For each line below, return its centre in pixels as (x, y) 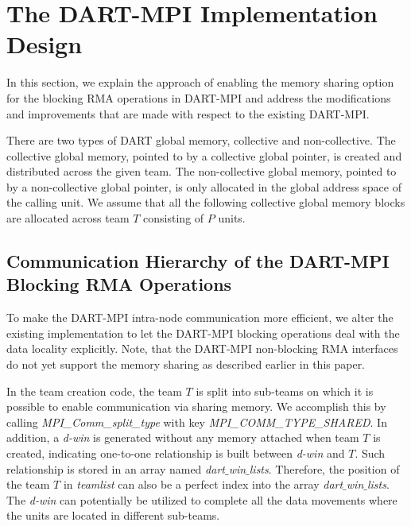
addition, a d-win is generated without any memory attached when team (183, 437)
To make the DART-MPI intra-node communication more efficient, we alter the (200, 317)
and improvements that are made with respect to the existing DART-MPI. (188, 113)
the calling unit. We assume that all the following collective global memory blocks (206, 202)
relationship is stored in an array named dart (116, 468)
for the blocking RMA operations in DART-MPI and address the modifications (199, 97)
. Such (370, 453)
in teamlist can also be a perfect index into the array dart (203, 484)
